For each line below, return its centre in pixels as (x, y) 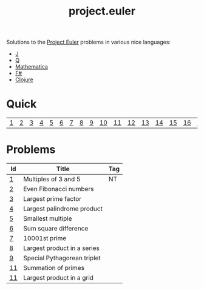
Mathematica (32, 67)
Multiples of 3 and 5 (52, 179)
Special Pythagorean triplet (62, 258)
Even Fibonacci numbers (59, 189)
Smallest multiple (48, 218)
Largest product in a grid (59, 278)
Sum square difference (56, 229)
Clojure (24, 79)
